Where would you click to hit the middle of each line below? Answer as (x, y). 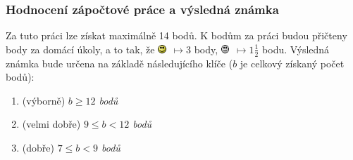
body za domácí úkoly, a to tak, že (80, 49)
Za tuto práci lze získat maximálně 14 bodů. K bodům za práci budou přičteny (176, 35)
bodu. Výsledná (296, 49)
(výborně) (44, 100)
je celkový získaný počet (292, 63)
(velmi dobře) (51, 124)
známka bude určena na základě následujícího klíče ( (119, 63)
